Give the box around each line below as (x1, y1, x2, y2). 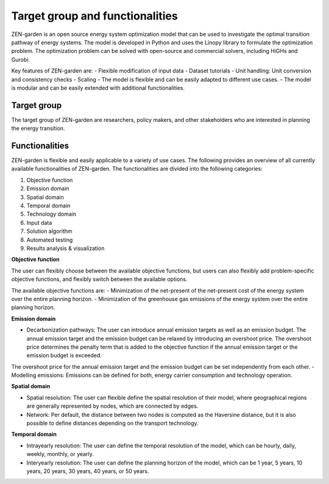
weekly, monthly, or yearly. (26, 450, 94, 458)
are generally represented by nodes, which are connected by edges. (26, 402, 199, 410)
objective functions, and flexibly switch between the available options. (11, 276, 188, 283)
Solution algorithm (26, 227, 73, 235)
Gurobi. (11, 55, 30, 63)
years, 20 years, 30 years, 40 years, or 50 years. (26, 467, 149, 475)
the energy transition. (11, 125, 65, 132)
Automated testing (26, 236, 73, 243)
